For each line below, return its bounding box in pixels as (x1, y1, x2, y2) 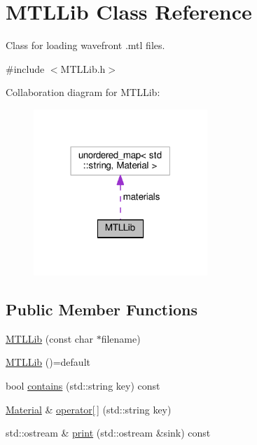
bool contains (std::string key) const (6, 378, 160, 392)
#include (6, 61, 45, 76)
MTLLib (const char (6, 331, 93, 345)
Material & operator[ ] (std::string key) (6, 402, 172, 416)
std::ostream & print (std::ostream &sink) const (6, 425, 211, 440)
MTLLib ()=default (6, 355, 90, 369)
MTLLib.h (60, 61, 106, 76)
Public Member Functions (6, 299, 197, 320)
